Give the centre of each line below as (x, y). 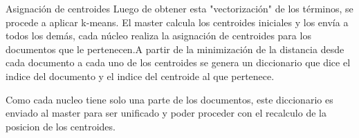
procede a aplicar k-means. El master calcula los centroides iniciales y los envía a (177, 22)
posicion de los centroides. (61, 126)
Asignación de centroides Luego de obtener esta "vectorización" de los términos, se (179, 8)
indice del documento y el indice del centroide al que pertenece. (140, 76)
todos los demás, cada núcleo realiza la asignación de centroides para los (158, 36)
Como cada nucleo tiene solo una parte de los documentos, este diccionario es (169, 99)
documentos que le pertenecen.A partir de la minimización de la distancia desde (175, 49)
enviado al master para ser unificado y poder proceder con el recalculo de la (166, 113)
